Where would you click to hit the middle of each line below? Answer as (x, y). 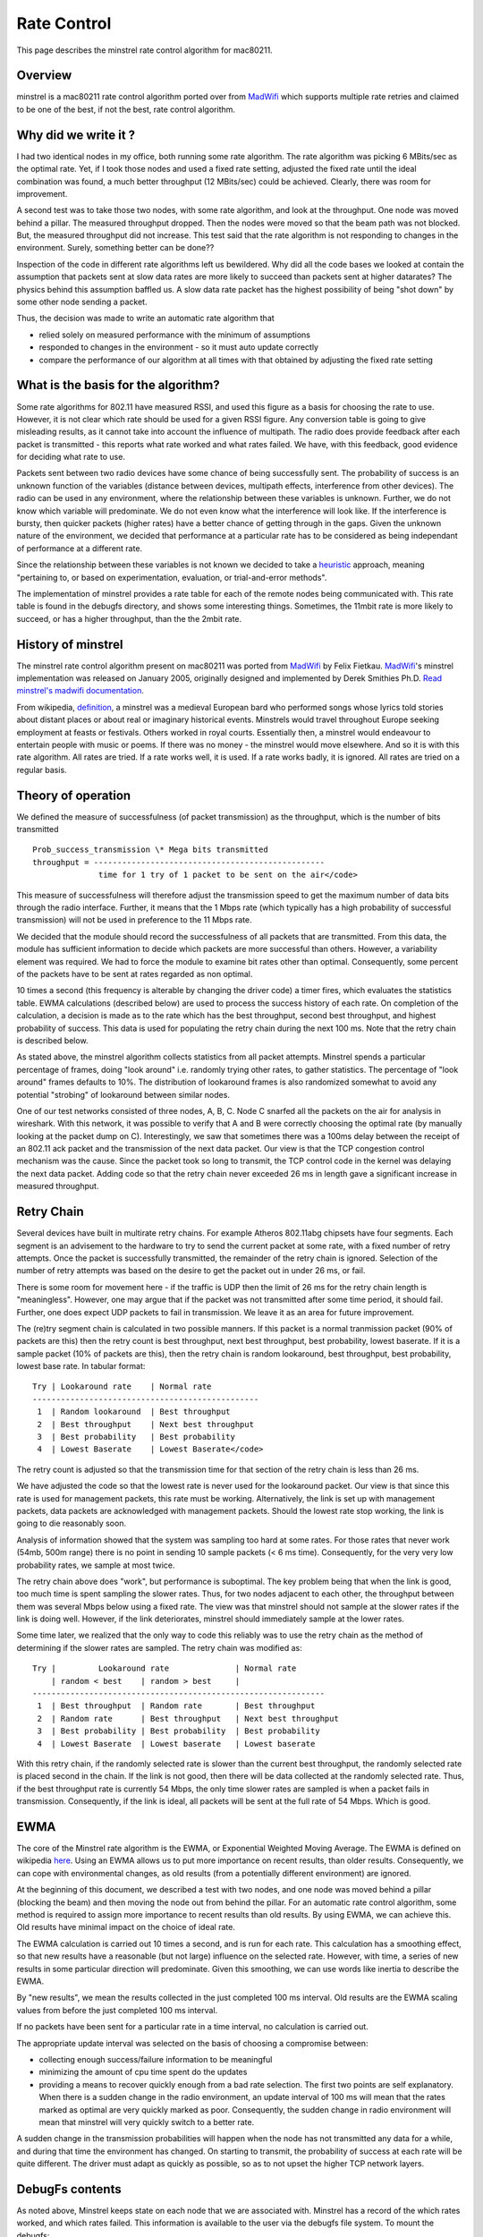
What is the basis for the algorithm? (118, 385)
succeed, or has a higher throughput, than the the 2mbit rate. (129, 618)
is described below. (52, 1040)
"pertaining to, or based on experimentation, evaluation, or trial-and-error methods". (172, 577)
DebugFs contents (69, 2189)
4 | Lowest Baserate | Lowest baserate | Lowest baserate (176, 1744)
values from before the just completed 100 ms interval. (117, 2010)
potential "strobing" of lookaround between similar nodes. (123, 1094)
